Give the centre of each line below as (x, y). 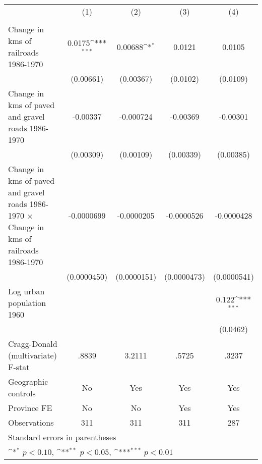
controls (22, 393)
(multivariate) (32, 355)
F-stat (19, 367)
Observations (31, 422)
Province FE (30, 408)
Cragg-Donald (33, 344)
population (27, 303)
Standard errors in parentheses (62, 437)
